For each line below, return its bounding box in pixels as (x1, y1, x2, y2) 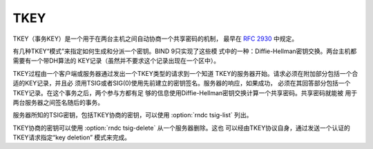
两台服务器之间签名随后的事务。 (12, 98, 104, 106)
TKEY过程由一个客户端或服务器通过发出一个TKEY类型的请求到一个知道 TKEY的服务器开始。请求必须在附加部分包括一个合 (12, 69, 358, 77)
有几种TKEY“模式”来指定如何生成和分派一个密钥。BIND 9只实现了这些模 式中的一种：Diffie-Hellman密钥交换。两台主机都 (12, 47, 357, 55)
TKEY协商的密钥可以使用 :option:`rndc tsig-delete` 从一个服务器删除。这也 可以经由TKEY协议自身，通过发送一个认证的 (12, 123, 350, 132)
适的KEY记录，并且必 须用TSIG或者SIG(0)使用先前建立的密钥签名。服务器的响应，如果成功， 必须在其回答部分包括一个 (12, 79, 351, 88)
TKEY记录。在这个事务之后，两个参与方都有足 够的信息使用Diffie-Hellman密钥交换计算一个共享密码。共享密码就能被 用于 (12, 88, 358, 97)
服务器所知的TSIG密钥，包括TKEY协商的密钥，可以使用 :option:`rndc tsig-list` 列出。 (12, 111, 253, 119)
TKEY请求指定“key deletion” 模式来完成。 (12, 133, 131, 141)
